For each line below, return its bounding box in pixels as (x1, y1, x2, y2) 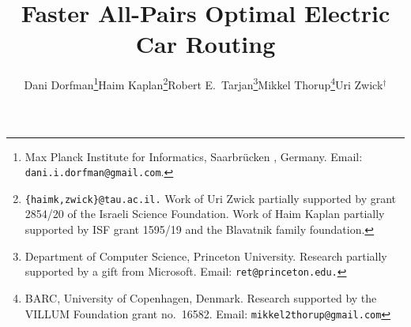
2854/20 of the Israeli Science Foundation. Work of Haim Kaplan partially (25, 205, 385, 222)
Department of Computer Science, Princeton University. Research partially (25, 247, 387, 264)
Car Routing (135, 28, 276, 60)
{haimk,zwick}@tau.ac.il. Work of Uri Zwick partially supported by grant (25, 190, 397, 206)
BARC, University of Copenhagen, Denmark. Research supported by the (25, 289, 377, 306)
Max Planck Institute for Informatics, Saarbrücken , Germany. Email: (25, 148, 363, 164)
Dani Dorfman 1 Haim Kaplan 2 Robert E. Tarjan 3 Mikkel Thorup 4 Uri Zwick (24, 74, 383, 92)
